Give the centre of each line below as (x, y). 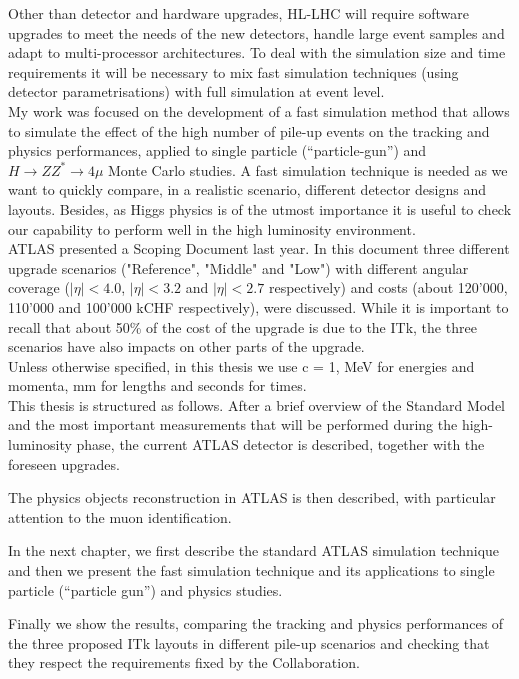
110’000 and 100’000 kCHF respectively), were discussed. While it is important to (258, 306)
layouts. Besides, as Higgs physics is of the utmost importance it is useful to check (260, 208)
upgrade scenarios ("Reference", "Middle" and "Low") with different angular (238, 267)
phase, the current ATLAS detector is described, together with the (280, 444)
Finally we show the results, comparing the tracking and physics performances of (256, 623)
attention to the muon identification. (120, 516)
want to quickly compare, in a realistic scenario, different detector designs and (247, 189)
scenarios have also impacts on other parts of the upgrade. (186, 346)
